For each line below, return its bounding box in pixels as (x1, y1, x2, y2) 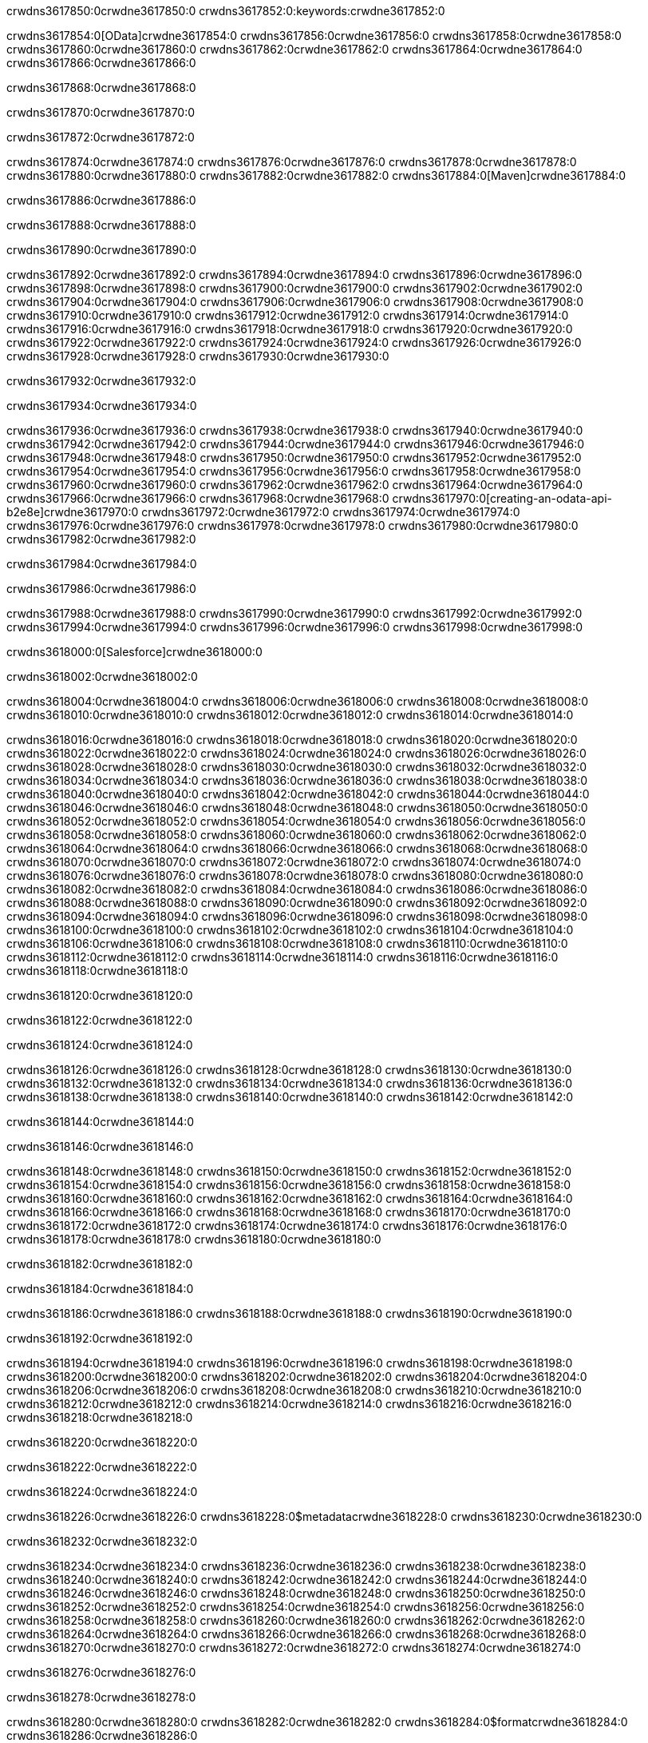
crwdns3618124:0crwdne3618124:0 (6, 1038, 193, 1052)
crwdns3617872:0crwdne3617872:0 (6, 130, 195, 144)
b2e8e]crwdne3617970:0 (6, 505, 139, 519)
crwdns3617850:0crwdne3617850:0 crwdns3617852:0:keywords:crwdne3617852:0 (6, 4, 445, 18)
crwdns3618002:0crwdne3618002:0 (6, 670, 198, 683)
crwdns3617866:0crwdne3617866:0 (6, 56, 196, 70)
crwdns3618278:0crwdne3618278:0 (6, 1690, 196, 1704)
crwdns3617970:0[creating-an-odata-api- (392, 491, 613, 505)
